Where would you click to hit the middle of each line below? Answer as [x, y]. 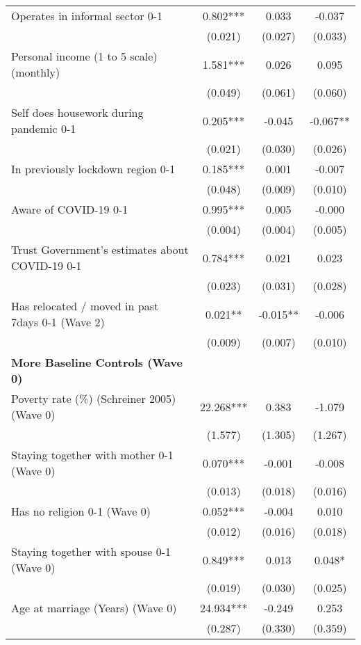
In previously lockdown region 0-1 [93, 169]
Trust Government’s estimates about [100, 249]
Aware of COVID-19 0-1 [70, 209]
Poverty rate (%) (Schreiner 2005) [94, 398]
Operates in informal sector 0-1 [87, 16]
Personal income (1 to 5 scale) [84, 56]
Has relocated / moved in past [85, 306]
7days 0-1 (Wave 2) [58, 322]
